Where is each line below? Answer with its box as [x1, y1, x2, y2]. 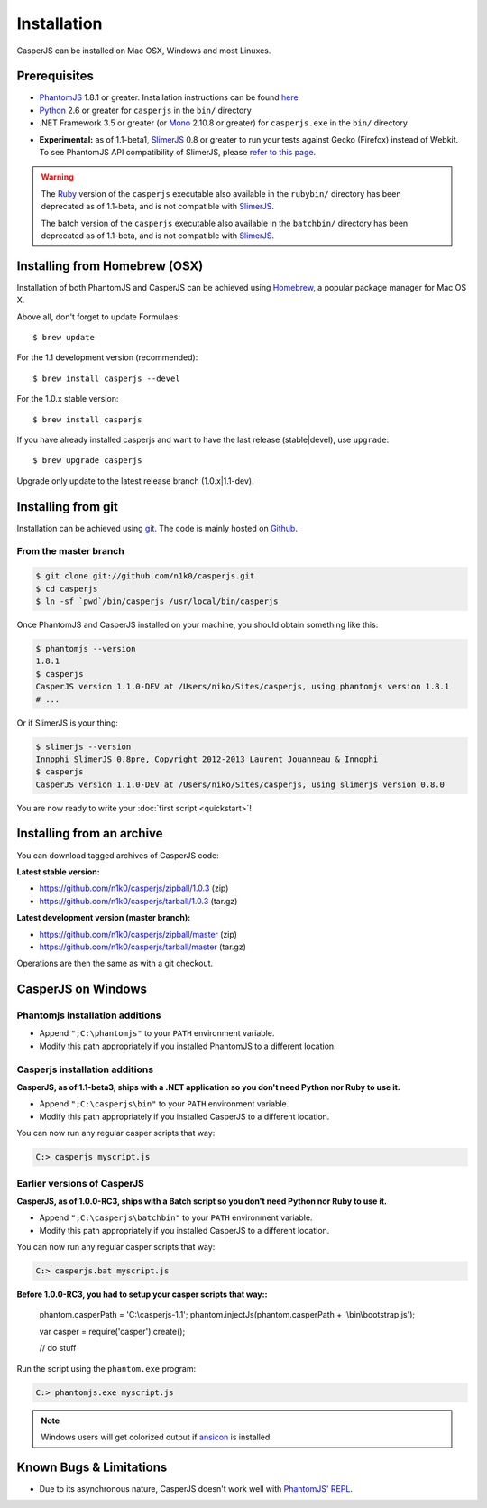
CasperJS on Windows [16, 982, 148, 997]
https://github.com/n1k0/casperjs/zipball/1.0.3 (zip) [39, 883, 229, 893]
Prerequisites [16, 69, 94, 84]
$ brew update [32, 332, 95, 343]
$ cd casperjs [35, 583, 98, 594]
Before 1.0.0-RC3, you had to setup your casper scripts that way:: [16, 1289, 268, 1300]
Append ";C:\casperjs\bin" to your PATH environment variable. [39, 1098, 289, 1109]
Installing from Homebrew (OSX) [16, 258, 204, 273]
